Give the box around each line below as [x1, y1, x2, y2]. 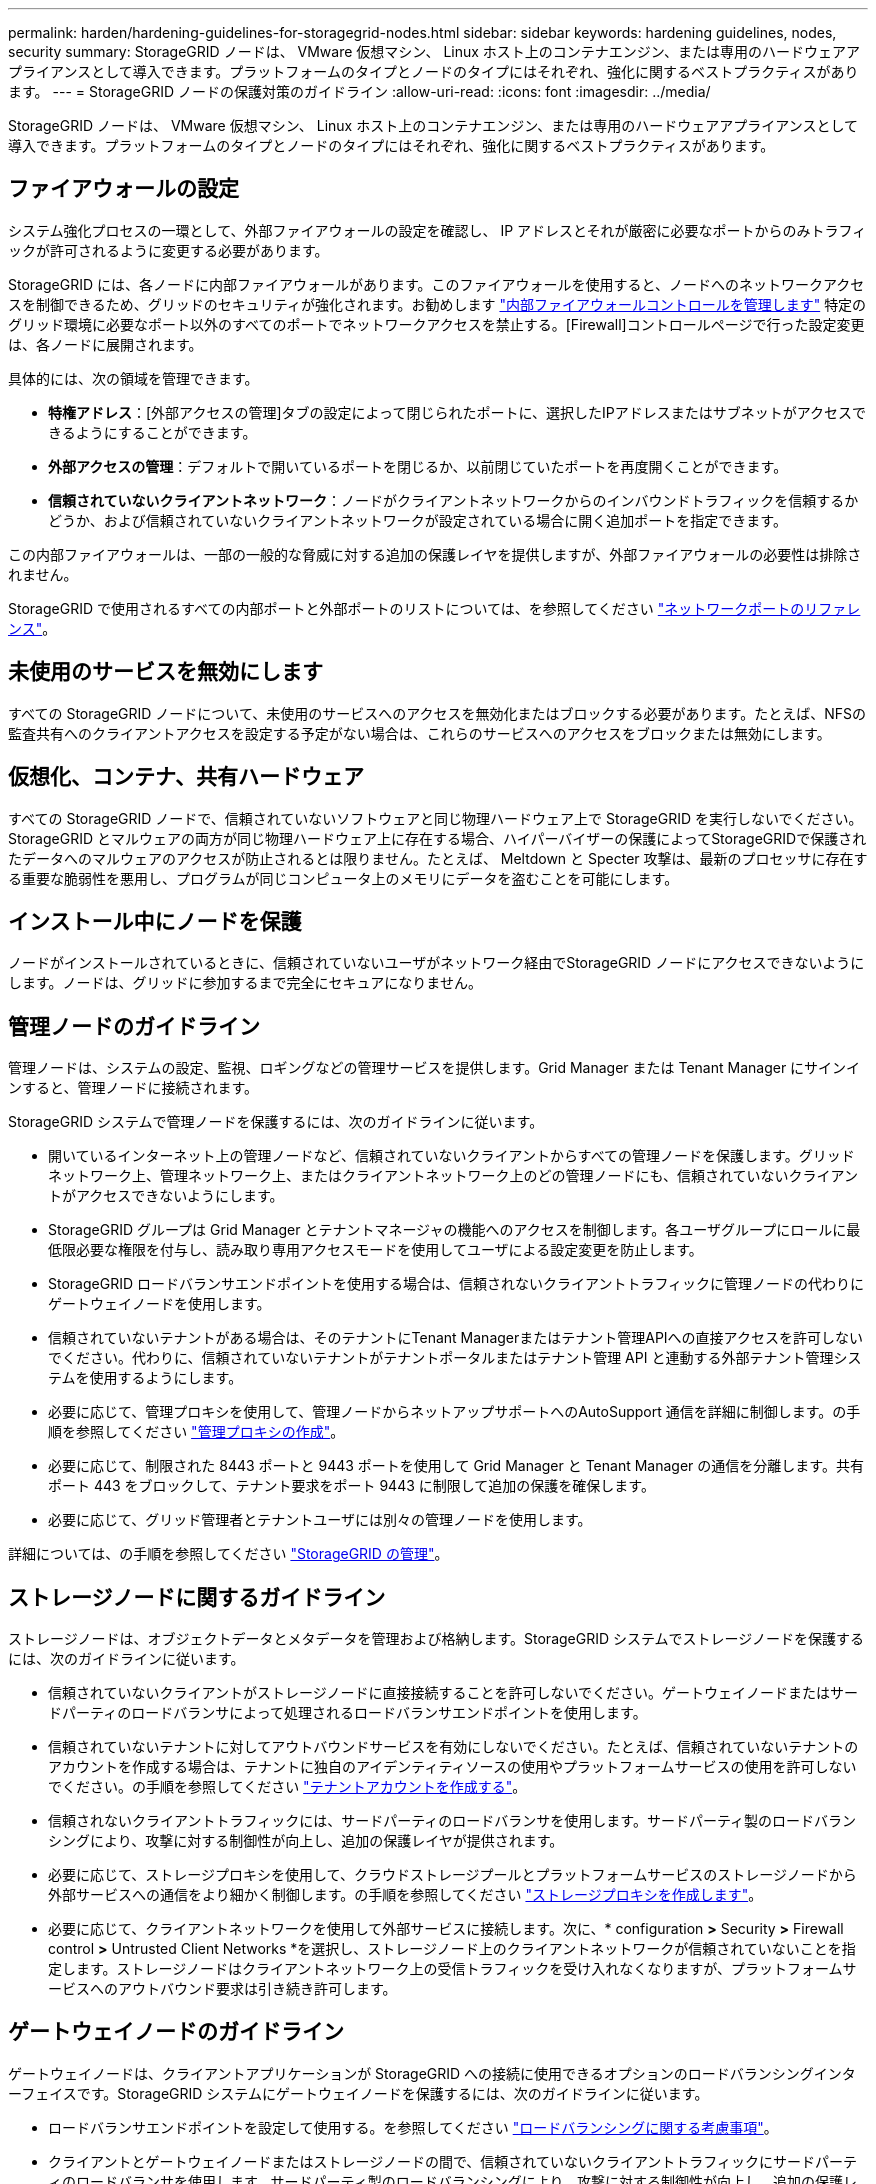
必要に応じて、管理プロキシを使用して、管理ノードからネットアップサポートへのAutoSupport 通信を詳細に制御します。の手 [48, 1403, 861, 1421]
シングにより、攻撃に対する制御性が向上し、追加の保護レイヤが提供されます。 [48, 1832, 564, 1850]
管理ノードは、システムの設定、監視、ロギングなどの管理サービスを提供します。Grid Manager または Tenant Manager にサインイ [8, 1059, 861, 1077]
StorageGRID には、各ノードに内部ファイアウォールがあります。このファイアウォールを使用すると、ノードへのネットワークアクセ [8, 275, 865, 293]
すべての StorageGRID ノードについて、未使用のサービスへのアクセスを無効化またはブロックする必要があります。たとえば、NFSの [8, 704, 866, 722]
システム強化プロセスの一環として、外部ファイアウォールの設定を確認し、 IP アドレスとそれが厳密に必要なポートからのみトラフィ [8, 221, 867, 239]
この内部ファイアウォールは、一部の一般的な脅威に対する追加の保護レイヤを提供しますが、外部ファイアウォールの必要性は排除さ [8, 545, 862, 563]
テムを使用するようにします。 [48, 1369, 243, 1387]
